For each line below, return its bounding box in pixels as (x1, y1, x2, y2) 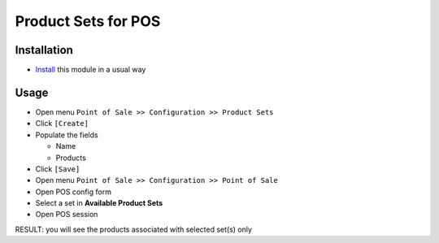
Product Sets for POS (15, 12, 161, 30)
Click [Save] (35, 163, 80, 174)
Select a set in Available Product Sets (35, 198, 163, 208)
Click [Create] (35, 119, 89, 128)
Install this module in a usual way (35, 65, 146, 75)
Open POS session (35, 210, 98, 219)
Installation (15, 43, 73, 57)
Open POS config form (35, 187, 111, 197)
